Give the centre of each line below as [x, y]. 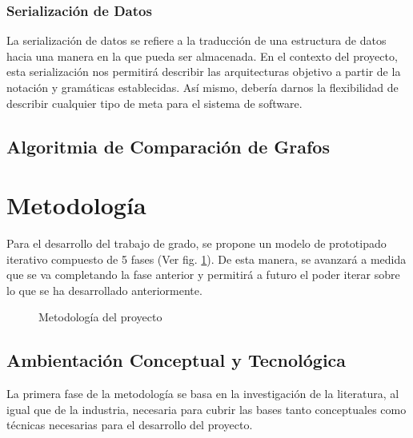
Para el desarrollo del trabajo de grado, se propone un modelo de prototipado [196, 243]
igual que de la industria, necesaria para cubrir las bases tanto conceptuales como [206, 409]
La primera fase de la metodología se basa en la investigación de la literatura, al [203, 394]
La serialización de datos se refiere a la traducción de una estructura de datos [196, 40]
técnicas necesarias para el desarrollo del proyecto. [130, 425]
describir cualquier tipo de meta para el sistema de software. [154, 103]
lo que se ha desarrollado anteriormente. [104, 290]
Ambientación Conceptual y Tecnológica [176, 360]
